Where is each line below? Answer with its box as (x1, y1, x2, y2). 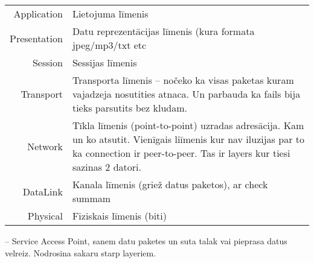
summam (72, 191, 111, 205)
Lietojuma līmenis (72, 7, 149, 21)
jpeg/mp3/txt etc (72, 38, 147, 52)
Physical (27, 209, 63, 223)
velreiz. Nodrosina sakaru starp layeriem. (5, 246, 156, 259)
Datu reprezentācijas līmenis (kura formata (72, 24, 255, 38)
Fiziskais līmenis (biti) (72, 209, 167, 223)
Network (27, 139, 63, 153)
